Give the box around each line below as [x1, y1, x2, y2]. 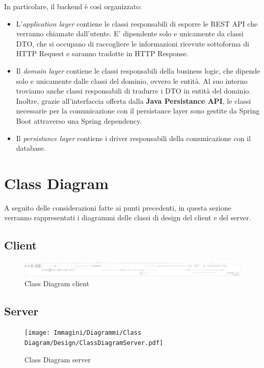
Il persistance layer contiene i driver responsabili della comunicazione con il [16, 132, 251, 143]
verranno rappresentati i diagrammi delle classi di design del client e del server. [4, 212, 251, 223]
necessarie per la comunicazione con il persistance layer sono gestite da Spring [16, 105, 260, 116]
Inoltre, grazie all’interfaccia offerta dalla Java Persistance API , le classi [16, 95, 251, 106]
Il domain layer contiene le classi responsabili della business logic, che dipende [16, 65, 260, 76]
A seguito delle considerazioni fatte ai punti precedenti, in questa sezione [4, 202, 231, 213]
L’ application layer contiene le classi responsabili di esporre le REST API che [16, 18, 258, 29]
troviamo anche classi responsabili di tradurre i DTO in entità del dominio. [16, 85, 251, 96]
